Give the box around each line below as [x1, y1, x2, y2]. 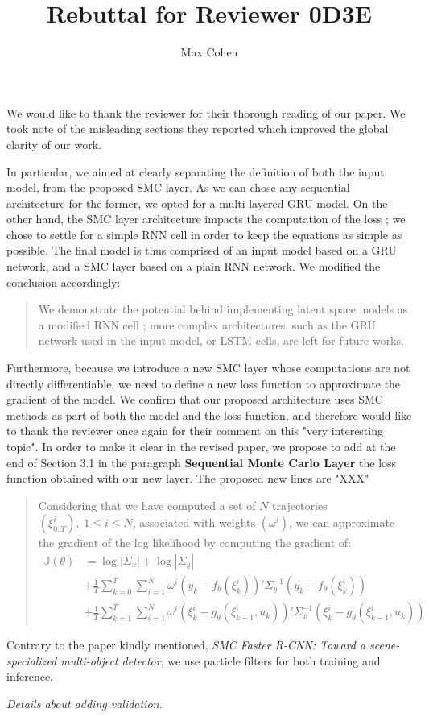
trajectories [272, 496, 328, 513]
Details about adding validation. [6, 694, 163, 711]
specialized [6, 652, 57, 669]
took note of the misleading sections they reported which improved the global [6, 120, 389, 137]
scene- [369, 636, 400, 653]
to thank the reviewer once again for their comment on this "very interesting [6, 422, 383, 439]
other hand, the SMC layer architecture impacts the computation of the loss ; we [6, 210, 406, 227]
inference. [6, 668, 53, 685]
